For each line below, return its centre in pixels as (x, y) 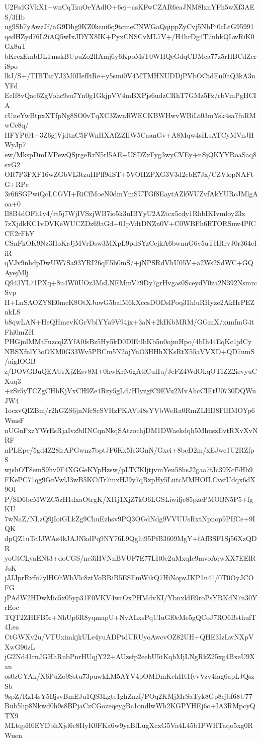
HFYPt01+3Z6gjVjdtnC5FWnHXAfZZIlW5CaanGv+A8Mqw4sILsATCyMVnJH (129, 134)
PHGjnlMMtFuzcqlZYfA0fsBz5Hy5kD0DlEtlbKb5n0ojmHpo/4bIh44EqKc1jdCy (128, 341)
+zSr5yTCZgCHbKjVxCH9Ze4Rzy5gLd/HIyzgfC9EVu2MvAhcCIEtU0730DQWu (130, 391)
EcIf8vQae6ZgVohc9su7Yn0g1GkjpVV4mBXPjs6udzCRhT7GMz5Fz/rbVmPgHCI (130, 95)
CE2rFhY (20, 233)
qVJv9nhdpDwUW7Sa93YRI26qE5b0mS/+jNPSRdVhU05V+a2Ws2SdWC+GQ (129, 262)
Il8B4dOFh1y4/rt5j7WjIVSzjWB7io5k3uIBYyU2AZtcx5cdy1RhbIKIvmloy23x (125, 213)
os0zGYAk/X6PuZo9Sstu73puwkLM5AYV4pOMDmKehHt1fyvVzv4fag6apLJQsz (129, 676)
